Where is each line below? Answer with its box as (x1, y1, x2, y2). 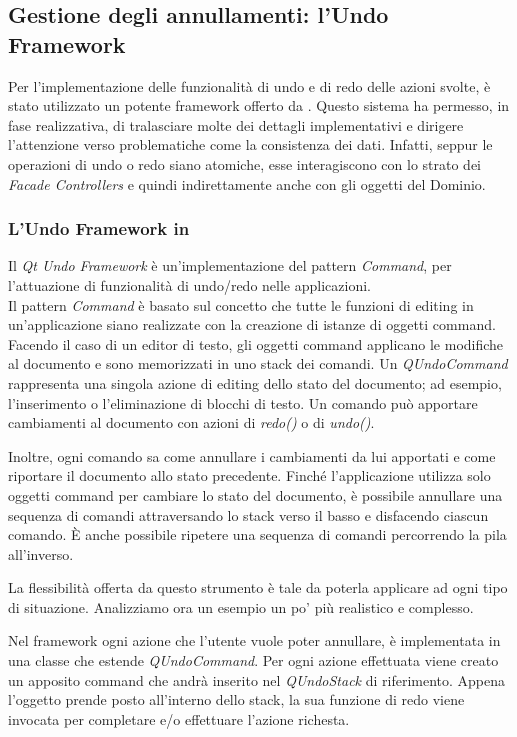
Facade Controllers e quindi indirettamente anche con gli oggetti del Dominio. (8, 173, 486, 194)
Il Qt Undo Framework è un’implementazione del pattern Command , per (8, 255, 452, 276)
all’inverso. (8, 543, 74, 564)
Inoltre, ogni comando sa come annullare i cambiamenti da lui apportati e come (8, 445, 496, 466)
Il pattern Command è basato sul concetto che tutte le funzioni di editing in (8, 294, 474, 315)
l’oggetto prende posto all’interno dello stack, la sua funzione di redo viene (8, 689, 465, 710)
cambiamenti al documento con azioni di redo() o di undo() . (8, 412, 375, 433)
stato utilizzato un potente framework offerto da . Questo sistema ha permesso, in (8, 95, 510, 116)
